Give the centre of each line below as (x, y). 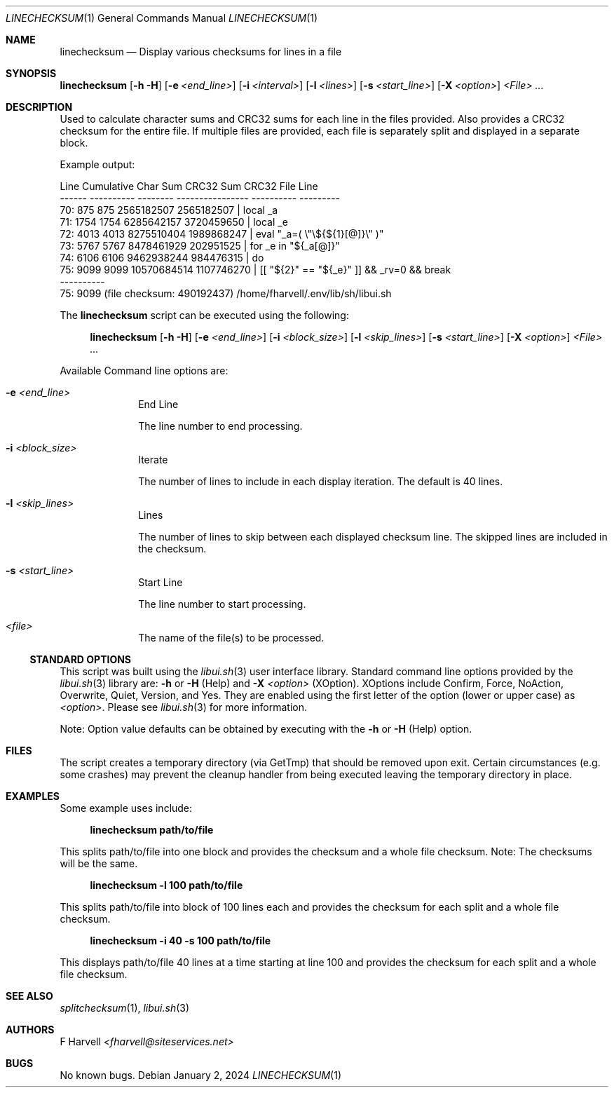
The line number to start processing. (222, 604)
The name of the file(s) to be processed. (231, 638)
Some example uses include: (126, 808)
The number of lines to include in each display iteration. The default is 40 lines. (321, 481)
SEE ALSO (29, 996)
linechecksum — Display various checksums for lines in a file (201, 52)
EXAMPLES (33, 796)
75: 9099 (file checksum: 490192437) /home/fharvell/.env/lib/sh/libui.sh (226, 293)
